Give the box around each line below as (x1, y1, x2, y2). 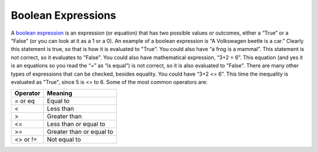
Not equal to (47, 136, 81, 144)
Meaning (47, 89, 73, 97)
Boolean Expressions (11, 9, 117, 22)
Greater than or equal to (47, 128, 114, 136)
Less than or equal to (47, 120, 105, 129)
